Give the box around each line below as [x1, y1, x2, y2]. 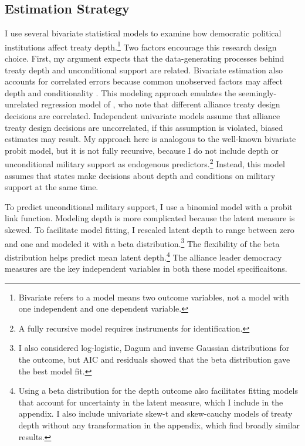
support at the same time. [5, 181, 99, 193]
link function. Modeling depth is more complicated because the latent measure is [5, 212, 295, 224]
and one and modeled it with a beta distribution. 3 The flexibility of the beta [5, 235, 280, 249]
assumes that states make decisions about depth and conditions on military [5, 169, 276, 181]
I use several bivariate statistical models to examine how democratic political [5, 27, 282, 39]
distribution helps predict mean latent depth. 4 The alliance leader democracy [5, 249, 282, 263]
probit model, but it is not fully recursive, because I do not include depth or [5, 144, 279, 156]
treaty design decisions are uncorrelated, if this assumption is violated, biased [5, 121, 283, 133]
